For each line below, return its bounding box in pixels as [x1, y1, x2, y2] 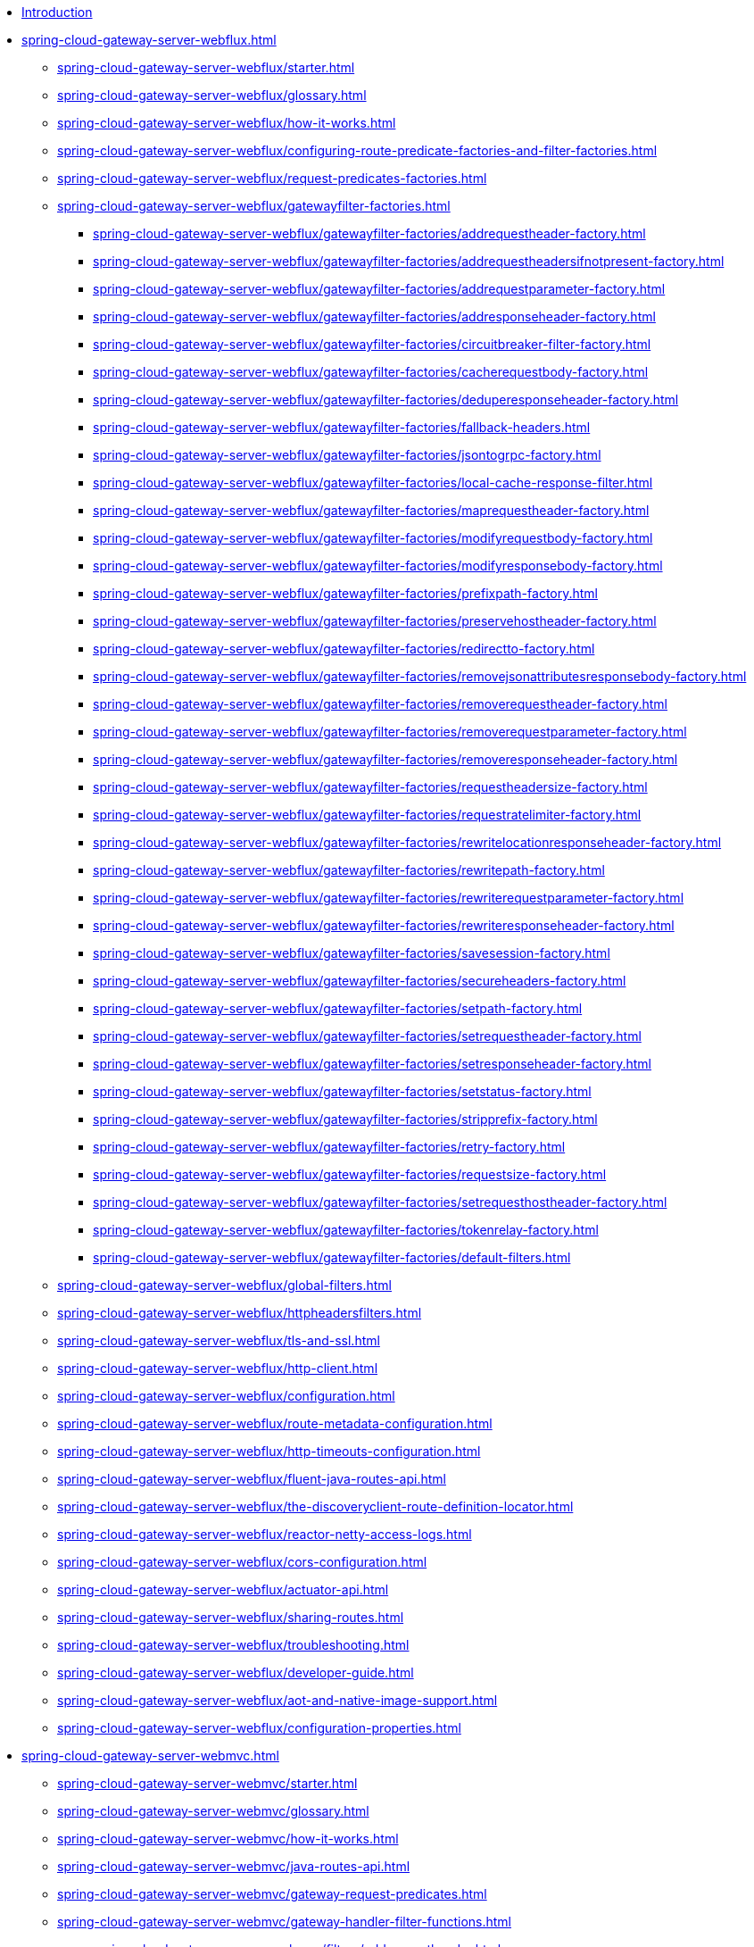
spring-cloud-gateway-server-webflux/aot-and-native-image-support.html [57, 1693, 498, 1708]
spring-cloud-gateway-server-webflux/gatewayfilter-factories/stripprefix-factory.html [93, 1111, 598, 1127]
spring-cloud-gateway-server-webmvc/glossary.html [57, 1803, 369, 1818]
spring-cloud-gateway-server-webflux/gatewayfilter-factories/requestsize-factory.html [93, 1167, 607, 1182]
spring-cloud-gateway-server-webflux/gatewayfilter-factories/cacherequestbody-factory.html [93, 364, 649, 379]
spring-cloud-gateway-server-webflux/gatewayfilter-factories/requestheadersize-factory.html [93, 779, 648, 795]
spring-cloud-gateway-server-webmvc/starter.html [57, 1776, 358, 1791]
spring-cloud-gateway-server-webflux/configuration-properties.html [57, 1720, 461, 1735]
